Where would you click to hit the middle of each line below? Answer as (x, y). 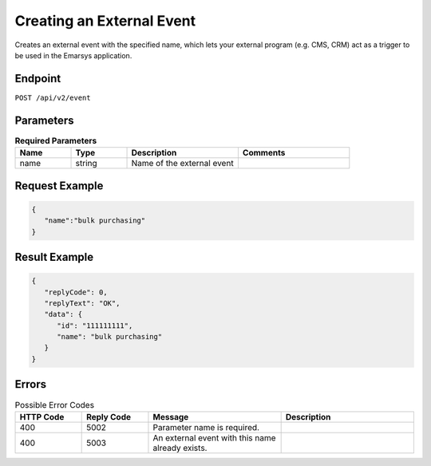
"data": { (63, 314)
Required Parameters (56, 140)
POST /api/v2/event (53, 97)
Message (171, 417)
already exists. (180, 448)
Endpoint (38, 79)
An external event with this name (214, 437)
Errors (31, 384)
